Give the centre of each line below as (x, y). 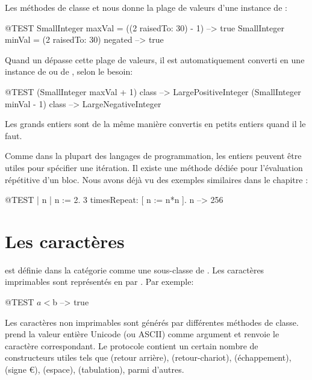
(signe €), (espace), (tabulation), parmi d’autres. (95, 369)
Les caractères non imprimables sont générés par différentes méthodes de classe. (152, 322)
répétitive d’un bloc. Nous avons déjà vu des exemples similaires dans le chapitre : (157, 179)
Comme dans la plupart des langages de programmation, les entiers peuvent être (153, 156)
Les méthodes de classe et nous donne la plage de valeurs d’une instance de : (146, 7)
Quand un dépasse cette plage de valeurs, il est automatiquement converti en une (155, 59)
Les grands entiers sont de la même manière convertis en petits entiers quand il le (155, 124)
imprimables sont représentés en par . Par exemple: (99, 282)
